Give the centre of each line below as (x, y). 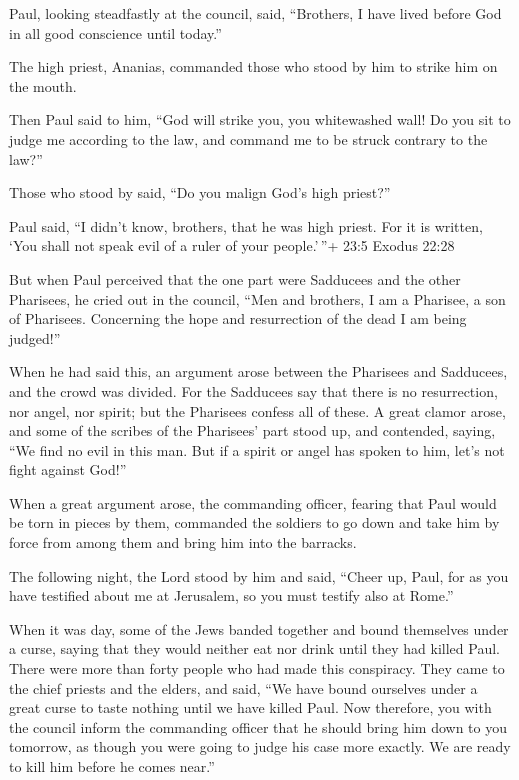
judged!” (35, 337)
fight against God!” (68, 469)
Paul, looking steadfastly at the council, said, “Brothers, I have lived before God (255, 13)
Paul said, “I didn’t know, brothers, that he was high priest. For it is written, (246, 225)
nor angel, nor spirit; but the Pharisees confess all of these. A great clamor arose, (257, 410)
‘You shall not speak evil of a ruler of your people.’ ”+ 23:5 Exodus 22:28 (232, 245)
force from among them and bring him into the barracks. (183, 542)
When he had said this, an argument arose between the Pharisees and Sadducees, (258, 371)
